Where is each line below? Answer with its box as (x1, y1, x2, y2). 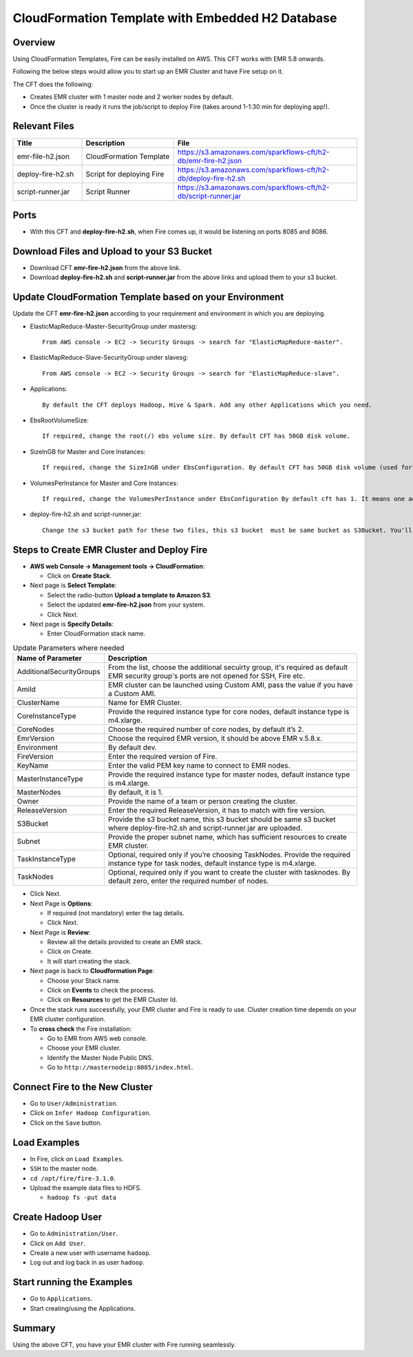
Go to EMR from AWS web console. (47, 1034, 147, 1042)
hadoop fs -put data (47, 1194, 117, 1202)
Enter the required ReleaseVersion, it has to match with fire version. (107, 806, 326, 815)
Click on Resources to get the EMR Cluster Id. (47, 996, 178, 1004)
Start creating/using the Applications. (30, 1304, 136, 1312)
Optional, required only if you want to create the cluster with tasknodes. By (107, 868, 351, 877)
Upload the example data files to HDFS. (30, 1183, 142, 1192)
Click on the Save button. (30, 1119, 103, 1127)
